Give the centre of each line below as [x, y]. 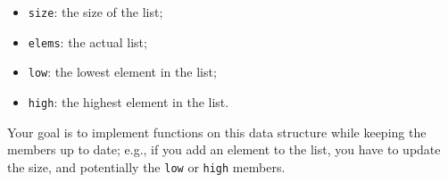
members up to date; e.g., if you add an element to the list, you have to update [224, 149]
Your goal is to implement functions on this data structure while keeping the [217, 132]
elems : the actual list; [87, 41]
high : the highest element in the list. [129, 101]
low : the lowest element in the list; [122, 72]
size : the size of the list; [95, 12]
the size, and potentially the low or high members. [146, 166]
